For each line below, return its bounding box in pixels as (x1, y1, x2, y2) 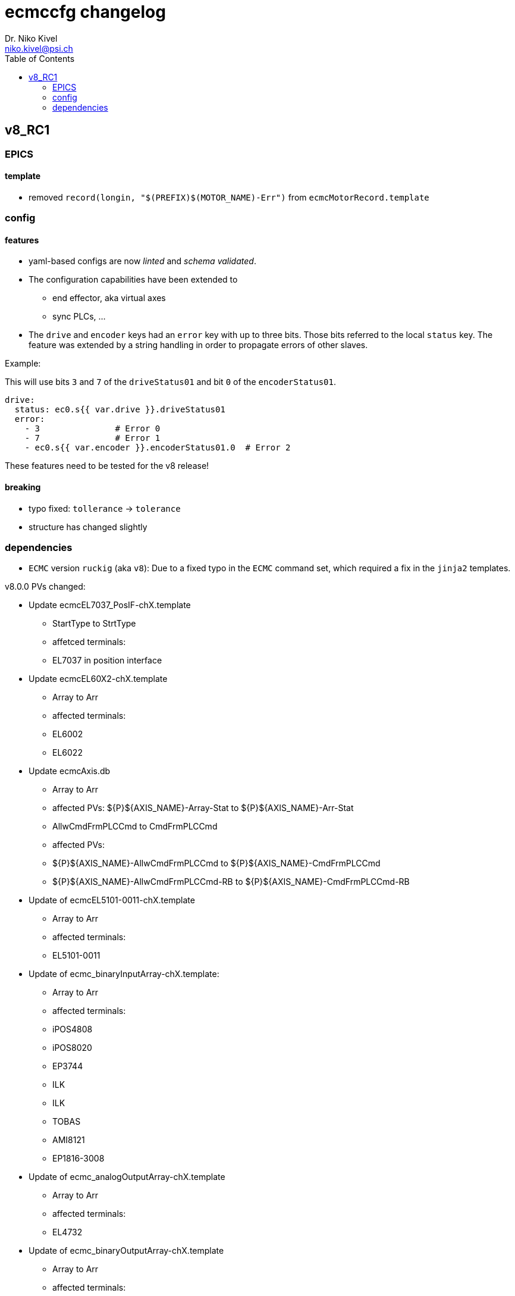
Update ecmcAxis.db (29, 766, 111, 777)
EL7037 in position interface (52, 655, 162, 666)
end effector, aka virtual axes (52, 293, 166, 303)
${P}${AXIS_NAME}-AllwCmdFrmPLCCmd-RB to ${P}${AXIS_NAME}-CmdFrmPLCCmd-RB (52, 876, 410, 887)
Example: (5, 358, 41, 369)
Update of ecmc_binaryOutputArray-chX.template (29, 1245, 224, 1256)
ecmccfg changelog (5, 2, 166, 22)
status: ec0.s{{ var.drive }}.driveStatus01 (14, 405, 225, 415)
